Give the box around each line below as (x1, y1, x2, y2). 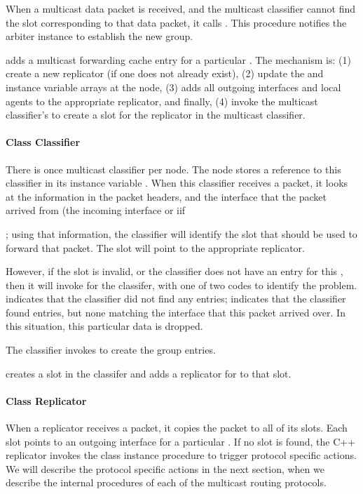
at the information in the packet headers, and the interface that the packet (6, 189, 327, 203)
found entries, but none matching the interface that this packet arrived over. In (6, 305, 345, 319)
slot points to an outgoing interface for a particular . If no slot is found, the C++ (6, 434, 356, 448)
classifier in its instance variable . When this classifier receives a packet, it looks (6, 175, 348, 190)
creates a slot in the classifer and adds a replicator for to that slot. (6, 366, 292, 380)
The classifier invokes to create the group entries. (6, 342, 216, 357)
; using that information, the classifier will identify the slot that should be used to (6, 226, 357, 241)
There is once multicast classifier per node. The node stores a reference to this (6, 161, 341, 176)
